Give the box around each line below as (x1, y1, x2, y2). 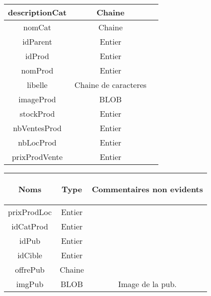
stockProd (19, 108, 55, 119)
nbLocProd (18, 137, 57, 148)
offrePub (15, 264, 45, 275)
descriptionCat (8, 6, 67, 18)
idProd (25, 50, 49, 62)
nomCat (23, 21, 52, 33)
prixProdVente (11, 151, 63, 162)
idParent (22, 36, 52, 47)
